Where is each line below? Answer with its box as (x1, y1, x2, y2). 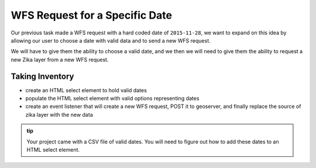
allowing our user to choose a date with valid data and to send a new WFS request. (11, 37, 211, 44)
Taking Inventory (11, 71, 74, 81)
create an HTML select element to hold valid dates (25, 86, 147, 93)
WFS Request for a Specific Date (11, 9, 173, 22)
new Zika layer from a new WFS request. (11, 56, 109, 63)
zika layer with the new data (25, 111, 93, 118)
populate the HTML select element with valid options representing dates (25, 95, 200, 102)
